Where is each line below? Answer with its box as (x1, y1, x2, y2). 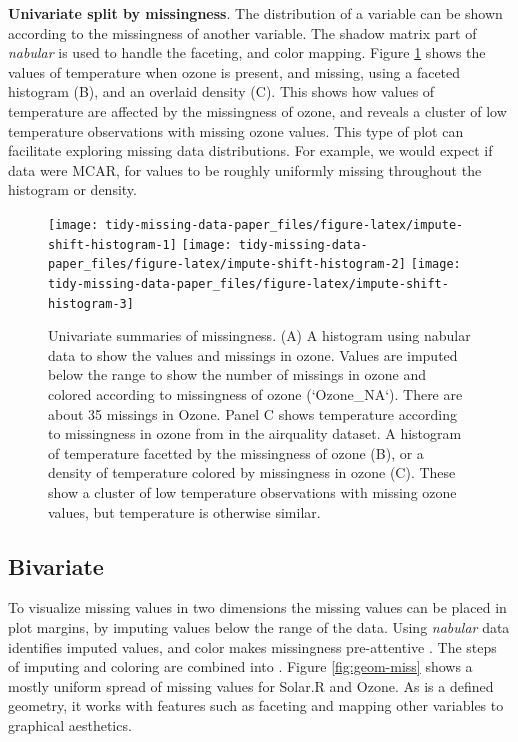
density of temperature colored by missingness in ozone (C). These (48, 462, 456, 483)
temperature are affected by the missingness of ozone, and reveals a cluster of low (8, 100, 507, 121)
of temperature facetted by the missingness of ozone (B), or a (48, 442, 424, 463)
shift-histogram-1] (48, 237, 177, 252)
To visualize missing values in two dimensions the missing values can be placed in (8, 597, 507, 618)
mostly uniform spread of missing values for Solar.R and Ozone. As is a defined (8, 675, 494, 696)
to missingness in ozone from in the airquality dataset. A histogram (48, 423, 462, 444)
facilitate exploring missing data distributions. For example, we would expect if (8, 140, 493, 161)
